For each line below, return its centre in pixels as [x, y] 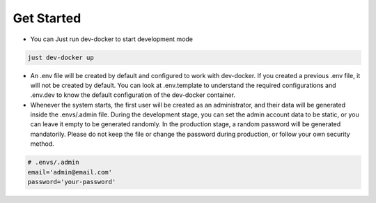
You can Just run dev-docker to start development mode [111, 39]
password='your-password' [72, 182]
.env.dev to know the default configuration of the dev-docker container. [133, 95]
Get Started [47, 18]
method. [42, 144]
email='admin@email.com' [70, 172]
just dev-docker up [61, 57]
